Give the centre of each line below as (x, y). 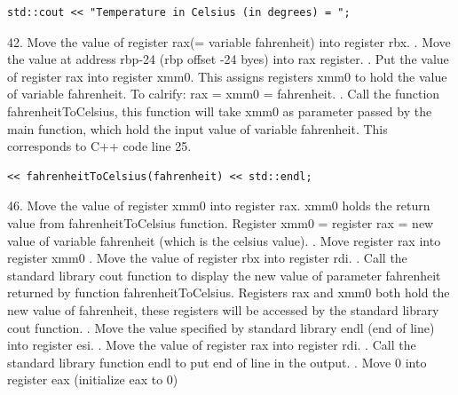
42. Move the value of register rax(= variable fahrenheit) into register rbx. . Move (229, 41)
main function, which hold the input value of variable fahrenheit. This (197, 128)
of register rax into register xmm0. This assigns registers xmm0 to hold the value (227, 76)
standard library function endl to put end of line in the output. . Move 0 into (217, 362)
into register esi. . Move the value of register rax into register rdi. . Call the (212, 345)
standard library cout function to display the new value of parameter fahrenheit (224, 275)
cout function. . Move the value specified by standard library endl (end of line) (221, 327)
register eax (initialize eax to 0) (93, 379)
